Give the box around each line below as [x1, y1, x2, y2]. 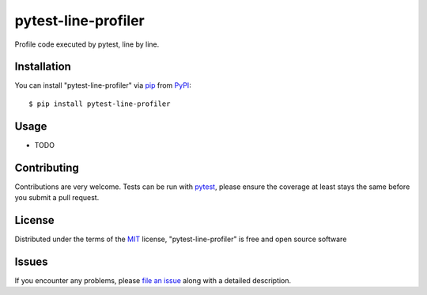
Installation [14, 60, 71, 74]
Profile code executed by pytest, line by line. [14, 40, 160, 49]
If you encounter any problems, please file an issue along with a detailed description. [14, 275, 292, 285]
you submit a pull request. [14, 193, 100, 202]
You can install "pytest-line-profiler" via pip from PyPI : [14, 81, 191, 90]
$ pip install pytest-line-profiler [28, 99, 171, 108]
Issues [14, 255, 48, 268]
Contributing [14, 161, 79, 174]
